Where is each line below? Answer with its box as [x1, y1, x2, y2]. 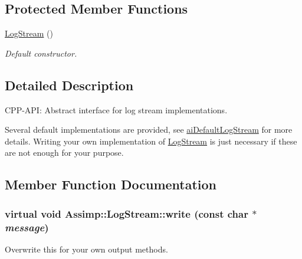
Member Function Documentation [5, 175, 217, 194]
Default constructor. [5, 47, 77, 59]
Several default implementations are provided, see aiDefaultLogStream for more [5, 123, 293, 136]
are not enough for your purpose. [5, 146, 124, 159]
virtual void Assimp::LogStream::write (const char [5, 206, 248, 221]
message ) [5, 219, 49, 234]
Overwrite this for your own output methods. [5, 242, 168, 255]
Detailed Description [5, 76, 134, 94]
